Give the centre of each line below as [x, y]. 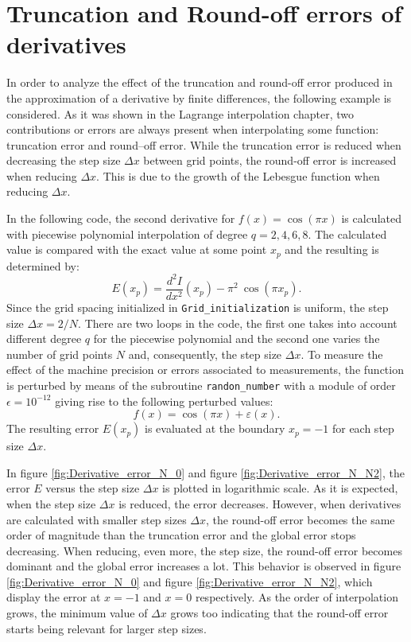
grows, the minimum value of [77, 613]
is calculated [371, 218]
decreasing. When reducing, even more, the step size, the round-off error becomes [204, 550]
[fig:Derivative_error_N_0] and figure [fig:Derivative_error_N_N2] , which [190, 581]
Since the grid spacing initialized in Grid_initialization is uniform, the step [198, 307]
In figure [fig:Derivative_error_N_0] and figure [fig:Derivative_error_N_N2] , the [205, 472]
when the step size [51, 503]
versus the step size [93, 488]
